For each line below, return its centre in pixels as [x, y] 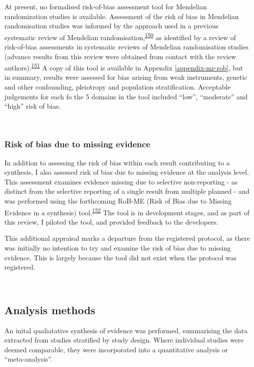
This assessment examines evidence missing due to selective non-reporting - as [121, 181]
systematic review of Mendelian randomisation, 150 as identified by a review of [120, 36]
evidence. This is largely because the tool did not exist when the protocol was [121, 257]
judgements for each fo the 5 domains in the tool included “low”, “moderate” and [126, 96]
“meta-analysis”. [29, 359]
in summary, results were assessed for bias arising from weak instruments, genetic [126, 77]
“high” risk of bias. [33, 106]
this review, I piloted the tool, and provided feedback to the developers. [111, 221]
